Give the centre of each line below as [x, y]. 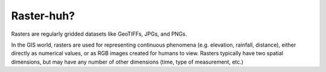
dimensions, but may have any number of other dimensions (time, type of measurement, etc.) [127, 62]
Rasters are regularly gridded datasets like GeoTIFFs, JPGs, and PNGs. [99, 34]
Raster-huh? [43, 16]
